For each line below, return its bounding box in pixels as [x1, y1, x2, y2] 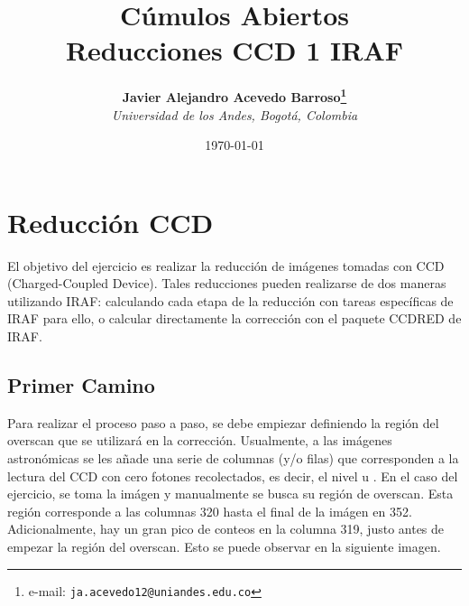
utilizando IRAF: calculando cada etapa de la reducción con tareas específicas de [7, 291, 454, 310]
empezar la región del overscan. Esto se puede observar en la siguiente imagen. [7, 537, 441, 556]
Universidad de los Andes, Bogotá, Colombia [111, 105, 358, 124]
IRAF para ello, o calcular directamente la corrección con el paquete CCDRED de [7, 309, 462, 328]
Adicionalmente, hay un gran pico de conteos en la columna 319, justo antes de [7, 519, 445, 538]
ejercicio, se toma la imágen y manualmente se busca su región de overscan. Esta [7, 484, 454, 503]
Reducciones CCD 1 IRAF [65, 32, 404, 69]
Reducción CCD [7, 203, 214, 240]
